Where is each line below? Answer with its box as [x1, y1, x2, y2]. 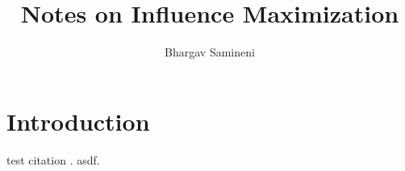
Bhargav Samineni [165, 44, 255, 60]
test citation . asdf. [6, 151, 100, 168]
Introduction [6, 104, 150, 137]
